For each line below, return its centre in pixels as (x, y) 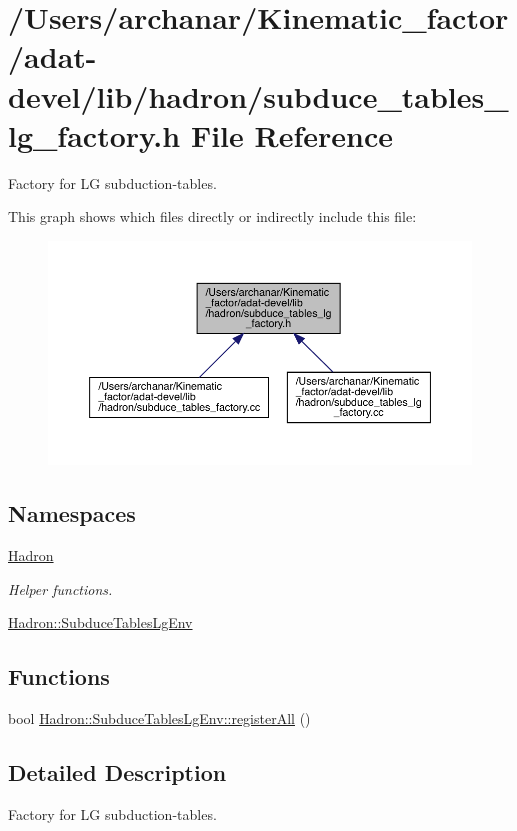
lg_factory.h (94, 134)
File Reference (292, 134)
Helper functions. (60, 588)
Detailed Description (117, 772)
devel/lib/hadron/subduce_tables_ (258, 95)
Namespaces (72, 513)
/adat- (52, 56)
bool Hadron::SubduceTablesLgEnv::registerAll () (159, 718)
